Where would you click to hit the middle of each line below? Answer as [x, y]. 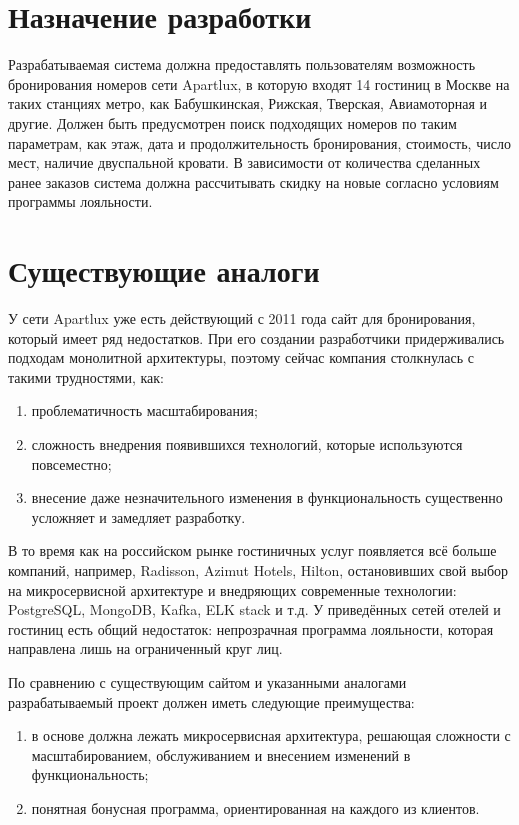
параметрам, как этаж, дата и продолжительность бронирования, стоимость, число [259, 142]
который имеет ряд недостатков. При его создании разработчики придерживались [256, 337]
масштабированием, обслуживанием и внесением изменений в [221, 754]
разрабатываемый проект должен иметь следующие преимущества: [211, 701]
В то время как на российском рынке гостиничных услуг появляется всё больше [252, 550]
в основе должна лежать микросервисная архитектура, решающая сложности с [271, 735]
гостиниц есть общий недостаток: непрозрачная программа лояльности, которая [251, 628]
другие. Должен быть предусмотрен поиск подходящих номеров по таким [232, 122]
